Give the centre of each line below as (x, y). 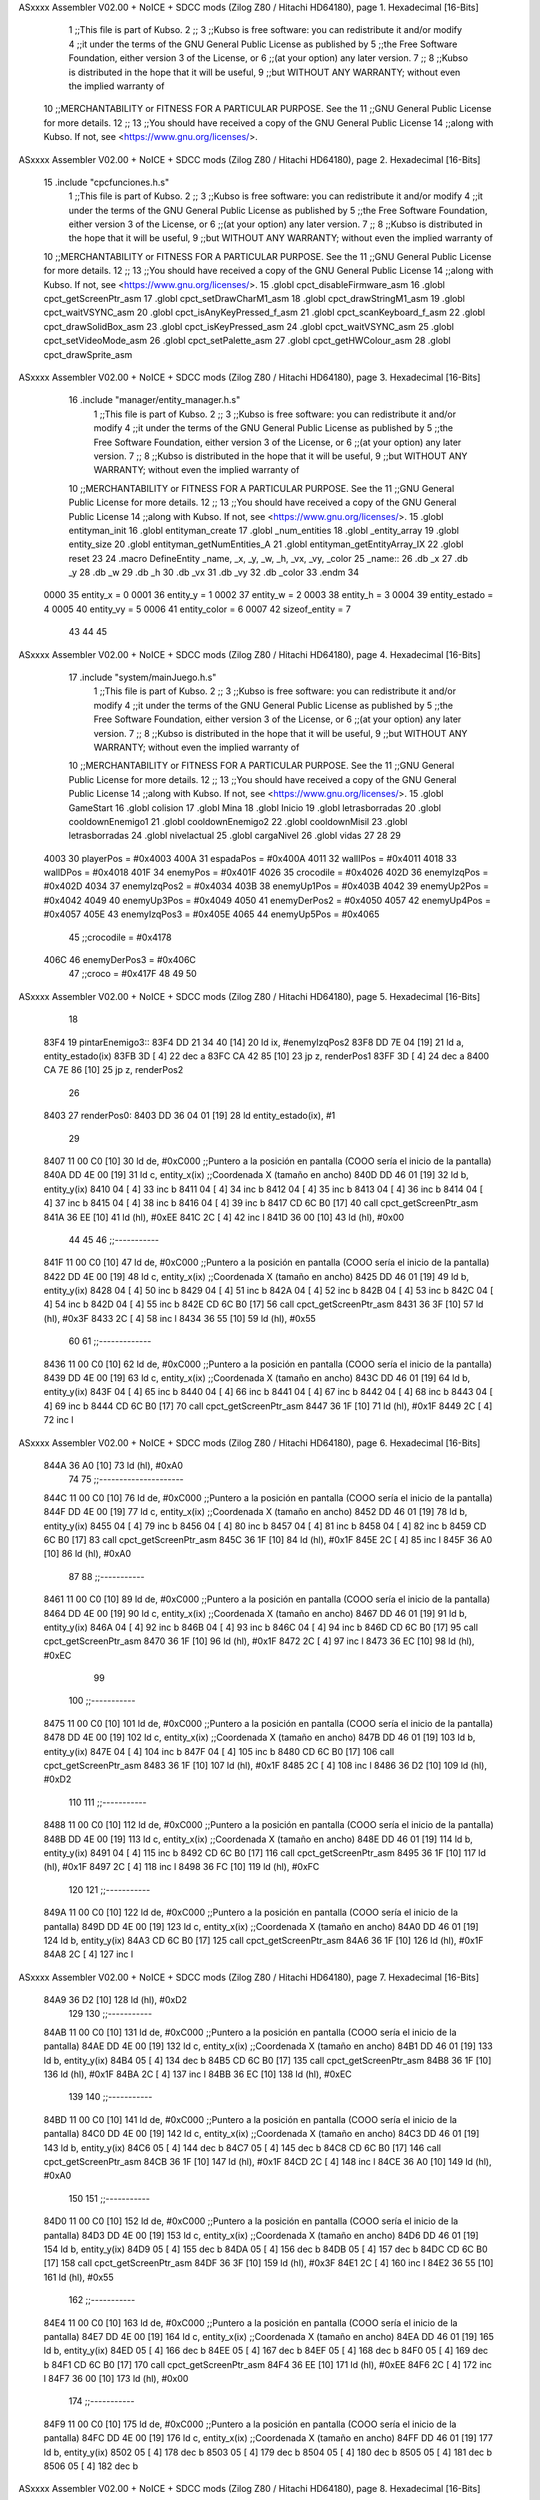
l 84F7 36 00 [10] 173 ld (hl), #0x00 (116, 2379)
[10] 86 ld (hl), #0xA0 (87, 1554)
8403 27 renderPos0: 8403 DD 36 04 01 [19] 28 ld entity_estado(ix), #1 (189, 1116)
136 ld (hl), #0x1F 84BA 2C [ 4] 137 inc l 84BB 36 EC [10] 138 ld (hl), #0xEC (197, 2074)
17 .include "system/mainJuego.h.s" (142, 677)
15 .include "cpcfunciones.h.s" (106, 182)
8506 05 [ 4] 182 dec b (91, 2466)
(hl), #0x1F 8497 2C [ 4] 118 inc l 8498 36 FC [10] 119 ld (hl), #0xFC (181, 1867)
